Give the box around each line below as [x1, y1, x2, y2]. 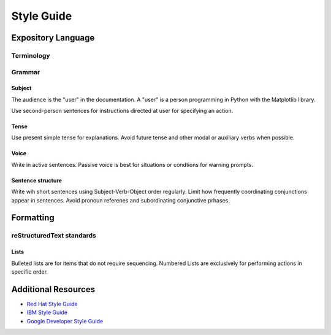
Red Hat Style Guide [26, 300, 78, 307]
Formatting [11, 212, 55, 223]
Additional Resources [11, 284, 95, 295]
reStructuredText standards [11, 231, 96, 240]
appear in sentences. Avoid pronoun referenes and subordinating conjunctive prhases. [11, 196, 230, 204]
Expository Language [11, 33, 95, 43]
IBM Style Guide [26, 309, 67, 316]
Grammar [11, 67, 40, 76]
